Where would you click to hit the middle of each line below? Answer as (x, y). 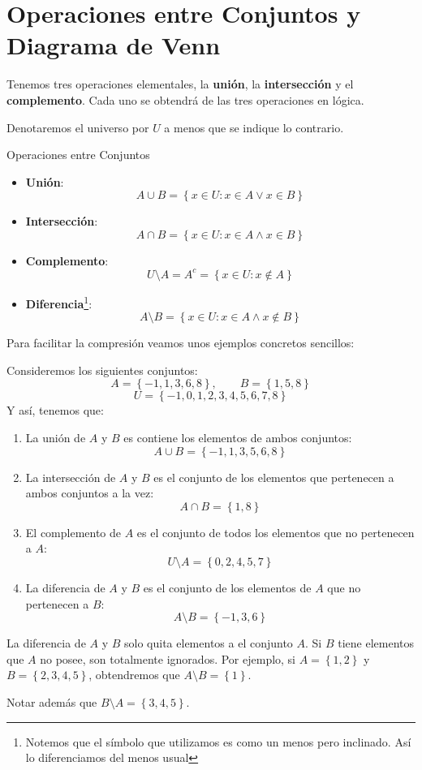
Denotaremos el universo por (78, 127)
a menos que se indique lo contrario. (254, 127)
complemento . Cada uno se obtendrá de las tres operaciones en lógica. (185, 99)
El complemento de (73, 532)
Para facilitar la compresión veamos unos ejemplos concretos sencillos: (181, 343)
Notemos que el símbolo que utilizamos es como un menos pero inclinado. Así (218, 741)
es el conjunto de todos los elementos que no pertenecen (276, 532)
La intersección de (71, 477)
